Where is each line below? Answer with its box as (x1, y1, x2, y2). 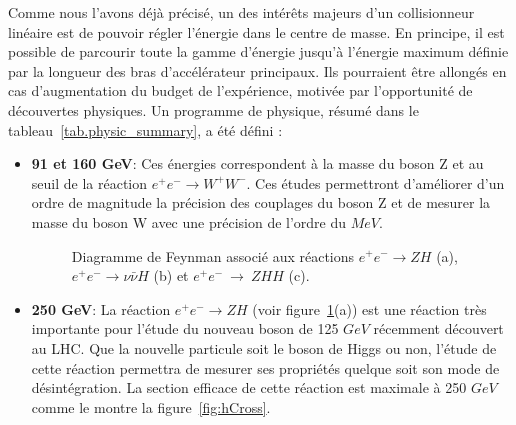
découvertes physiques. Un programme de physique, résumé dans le (8, 99, 419, 120)
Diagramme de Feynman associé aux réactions (71, 245, 355, 266)
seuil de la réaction (31, 172, 148, 193)
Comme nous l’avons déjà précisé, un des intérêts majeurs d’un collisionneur (8, 2, 475, 22)
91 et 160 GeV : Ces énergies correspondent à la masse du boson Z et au (31, 153, 484, 174)
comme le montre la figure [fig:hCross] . (31, 396, 271, 417)
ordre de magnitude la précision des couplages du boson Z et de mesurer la (31, 192, 491, 213)
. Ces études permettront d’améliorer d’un (246, 172, 505, 193)
